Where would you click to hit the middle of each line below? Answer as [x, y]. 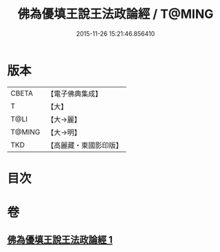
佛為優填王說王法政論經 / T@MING [115, 14]
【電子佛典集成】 [75, 94]
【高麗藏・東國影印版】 [85, 145]
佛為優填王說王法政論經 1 [60, 240]
